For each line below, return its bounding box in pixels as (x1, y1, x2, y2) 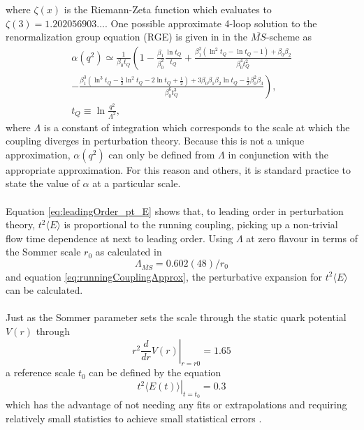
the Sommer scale (6, 244, 81, 259)
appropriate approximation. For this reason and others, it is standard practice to (6, 162, 351, 177)
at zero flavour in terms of (246, 230, 358, 245)
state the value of (6, 176, 80, 191)
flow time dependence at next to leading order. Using (6, 230, 233, 245)
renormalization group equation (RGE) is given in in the (6, 29, 248, 44)
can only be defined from (108, 147, 215, 161)
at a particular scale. (92, 176, 181, 191)
